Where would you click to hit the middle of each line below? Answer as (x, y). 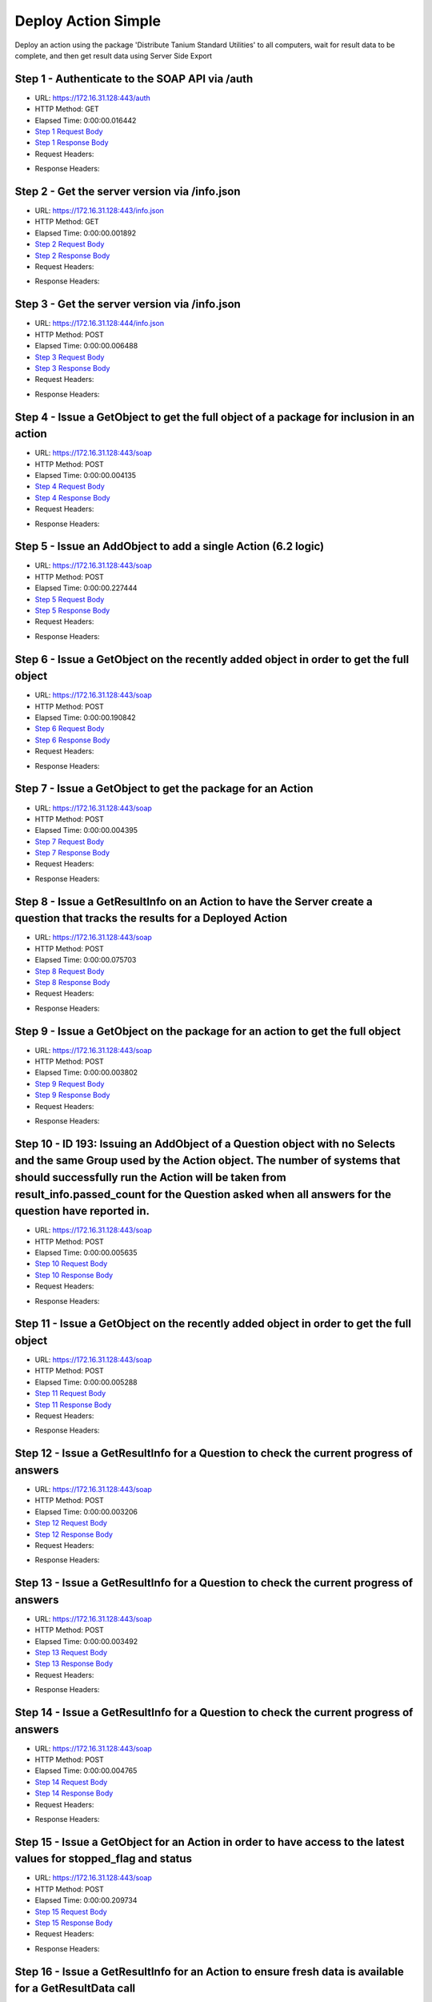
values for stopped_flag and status (103, 1859)
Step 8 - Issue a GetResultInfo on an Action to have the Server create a (194, 901)
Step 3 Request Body (70, 357)
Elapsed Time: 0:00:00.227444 (86, 588)
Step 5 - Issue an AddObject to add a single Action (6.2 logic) (169, 547)
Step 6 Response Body (72, 740)
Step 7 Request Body (69, 842)
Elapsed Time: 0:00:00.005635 (86, 1252)
